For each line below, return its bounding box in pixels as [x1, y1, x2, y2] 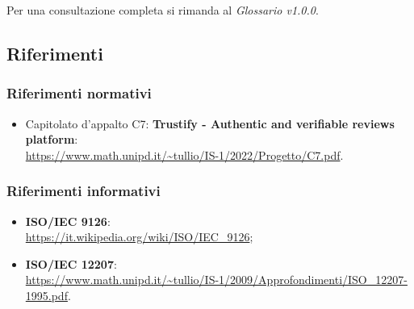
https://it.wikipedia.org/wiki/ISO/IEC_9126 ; [25, 228, 253, 245]
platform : [25, 131, 78, 148]
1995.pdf [25, 286, 68, 303]
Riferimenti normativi [6, 83, 152, 103]
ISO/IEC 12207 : [25, 255, 117, 272]
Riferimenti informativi [6, 181, 161, 201]
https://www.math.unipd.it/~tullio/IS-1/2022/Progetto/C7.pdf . [25, 146, 344, 163]
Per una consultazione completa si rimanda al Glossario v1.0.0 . [6, 2, 319, 18]
